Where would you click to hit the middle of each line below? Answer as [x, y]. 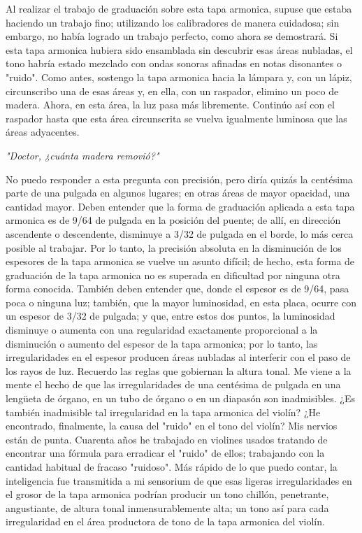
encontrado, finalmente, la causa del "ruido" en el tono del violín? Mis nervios [172, 426]
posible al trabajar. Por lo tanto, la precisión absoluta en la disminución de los [174, 247]
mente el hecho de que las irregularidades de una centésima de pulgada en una [173, 384]
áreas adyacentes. [43, 132]
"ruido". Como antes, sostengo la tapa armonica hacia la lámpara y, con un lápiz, [179, 77]
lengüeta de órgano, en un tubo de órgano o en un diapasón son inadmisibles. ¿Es [181, 398]
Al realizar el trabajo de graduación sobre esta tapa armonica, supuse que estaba [179, 8]
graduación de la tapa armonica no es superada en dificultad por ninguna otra [173, 275]
